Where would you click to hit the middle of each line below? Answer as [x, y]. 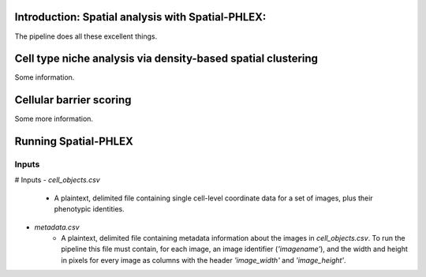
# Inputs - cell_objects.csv [57, 180]
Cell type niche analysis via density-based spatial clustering [166, 59]
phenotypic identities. [90, 209]
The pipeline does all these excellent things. [86, 36]
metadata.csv [57, 227]
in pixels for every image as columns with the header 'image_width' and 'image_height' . [204, 260]
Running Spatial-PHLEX [74, 142]
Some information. [45, 77]
